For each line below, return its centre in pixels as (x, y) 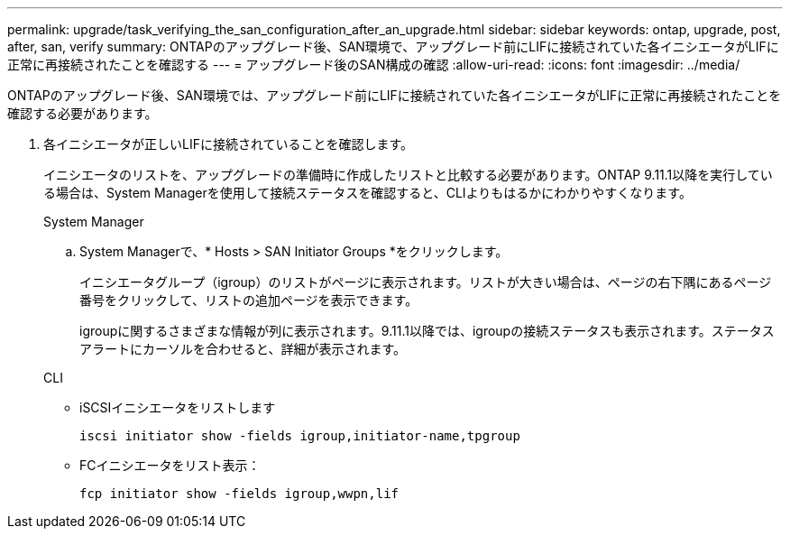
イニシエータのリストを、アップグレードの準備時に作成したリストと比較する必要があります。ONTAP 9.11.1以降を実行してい (408, 175)
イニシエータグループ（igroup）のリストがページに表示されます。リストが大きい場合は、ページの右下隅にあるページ (426, 282)
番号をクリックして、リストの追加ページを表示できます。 (249, 300)
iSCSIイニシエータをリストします (178, 407)
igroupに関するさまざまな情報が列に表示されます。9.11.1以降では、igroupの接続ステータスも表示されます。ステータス (427, 331)
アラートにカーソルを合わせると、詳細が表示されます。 (243, 349)
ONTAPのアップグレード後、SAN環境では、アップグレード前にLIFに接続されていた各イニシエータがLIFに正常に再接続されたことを (395, 95)
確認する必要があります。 (83, 113)
